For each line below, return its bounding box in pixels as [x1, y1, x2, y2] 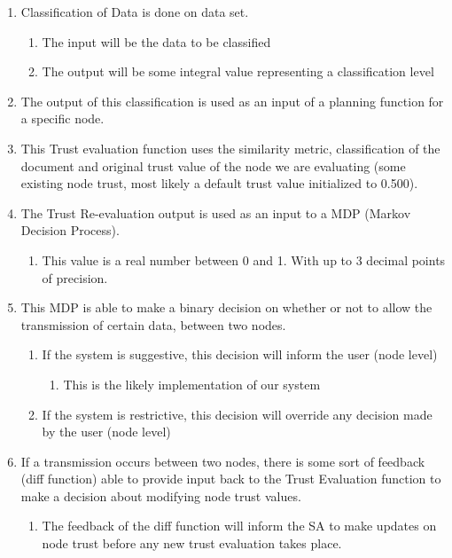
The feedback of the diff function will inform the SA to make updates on [42, 516, 437, 535]
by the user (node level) [42, 422, 171, 441]
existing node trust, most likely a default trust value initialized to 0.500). [20, 174, 418, 193]
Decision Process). [20, 221, 120, 240]
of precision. [42, 268, 108, 287]
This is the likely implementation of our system [63, 374, 321, 393]
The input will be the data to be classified [42, 32, 271, 51]
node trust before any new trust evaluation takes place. [42, 534, 342, 553]
